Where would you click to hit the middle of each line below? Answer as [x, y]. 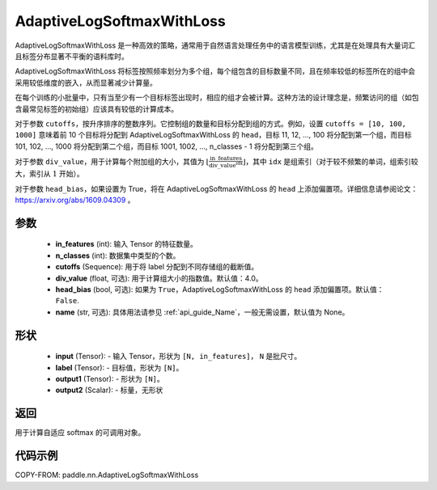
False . [68, 301]
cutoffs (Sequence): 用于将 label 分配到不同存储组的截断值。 [157, 267]
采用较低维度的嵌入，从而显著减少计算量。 [86, 82]
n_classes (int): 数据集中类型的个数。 [118, 256]
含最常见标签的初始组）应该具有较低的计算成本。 [96, 108]
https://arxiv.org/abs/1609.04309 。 [75, 200]
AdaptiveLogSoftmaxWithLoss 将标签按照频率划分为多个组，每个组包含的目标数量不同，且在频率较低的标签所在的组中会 [215, 71]
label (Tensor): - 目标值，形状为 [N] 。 [119, 367]
